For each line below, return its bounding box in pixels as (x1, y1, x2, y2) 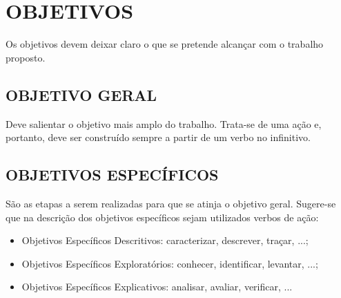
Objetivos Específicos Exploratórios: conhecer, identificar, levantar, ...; (21, 256, 318, 270)
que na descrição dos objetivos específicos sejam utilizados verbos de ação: (6, 209, 319, 224)
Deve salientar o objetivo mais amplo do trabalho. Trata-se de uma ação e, (6, 116, 322, 131)
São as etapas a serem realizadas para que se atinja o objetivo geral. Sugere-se (6, 196, 336, 210)
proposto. (6, 50, 46, 64)
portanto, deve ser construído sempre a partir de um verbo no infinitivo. (6, 130, 311, 145)
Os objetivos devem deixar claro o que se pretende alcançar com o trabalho (6, 37, 324, 51)
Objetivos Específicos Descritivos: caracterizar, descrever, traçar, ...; (21, 233, 309, 248)
